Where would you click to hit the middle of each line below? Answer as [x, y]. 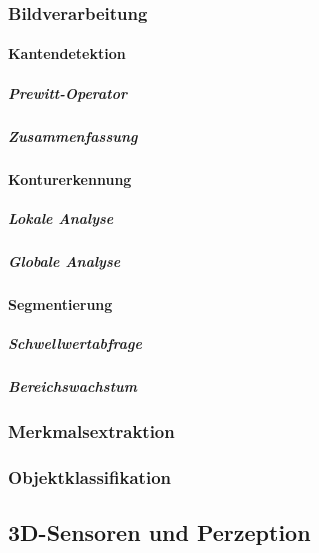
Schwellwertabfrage [75, 342]
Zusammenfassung [73, 135]
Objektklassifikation [90, 476]
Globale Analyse [64, 260]
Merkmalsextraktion [91, 430]
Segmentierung [60, 303]
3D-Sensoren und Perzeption [159, 531]
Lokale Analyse [61, 217]
